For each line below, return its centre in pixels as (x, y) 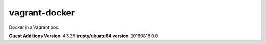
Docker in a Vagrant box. (34, 27)
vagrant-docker (42, 13)
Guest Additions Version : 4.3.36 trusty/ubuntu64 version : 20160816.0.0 (83, 36)
